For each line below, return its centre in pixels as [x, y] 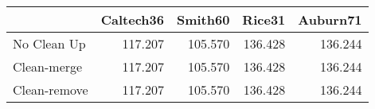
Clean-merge [48, 66]
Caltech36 [132, 19]
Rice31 [264, 19]
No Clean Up [49, 43]
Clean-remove [51, 90]
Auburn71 [330, 19]
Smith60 [203, 19]
